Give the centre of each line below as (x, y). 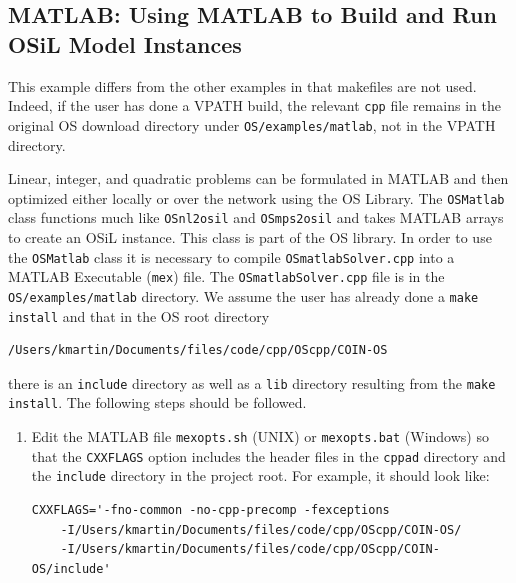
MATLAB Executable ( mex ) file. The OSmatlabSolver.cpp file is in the (226, 276)
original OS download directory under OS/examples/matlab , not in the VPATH (252, 124)
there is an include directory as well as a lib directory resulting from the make (252, 382)
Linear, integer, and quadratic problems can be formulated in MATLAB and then (258, 178)
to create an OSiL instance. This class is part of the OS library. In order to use (250, 237)
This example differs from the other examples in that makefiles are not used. (242, 85)
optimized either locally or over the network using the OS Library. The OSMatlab (256, 197)
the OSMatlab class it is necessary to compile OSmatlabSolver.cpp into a (231, 256)
